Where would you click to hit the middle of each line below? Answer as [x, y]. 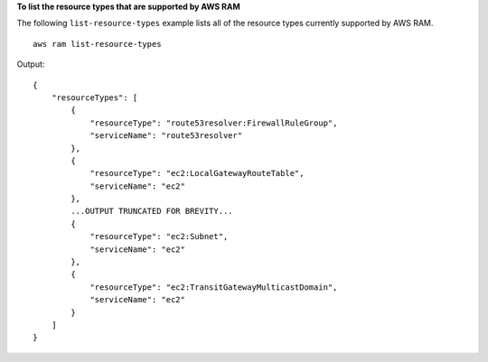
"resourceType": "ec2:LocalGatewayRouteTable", [197, 173]
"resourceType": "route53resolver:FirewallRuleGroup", [214, 123]
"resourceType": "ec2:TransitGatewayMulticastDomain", [214, 287]
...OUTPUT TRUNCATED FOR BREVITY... [152, 211]
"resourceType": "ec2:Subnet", [159, 237]
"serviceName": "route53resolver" [166, 136]
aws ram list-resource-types [97, 44]
